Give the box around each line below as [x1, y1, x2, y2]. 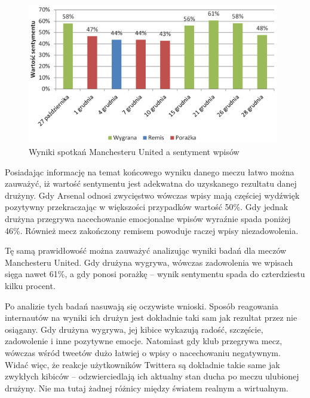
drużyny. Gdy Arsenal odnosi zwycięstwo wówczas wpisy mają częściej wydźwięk [5, 189, 300, 201]
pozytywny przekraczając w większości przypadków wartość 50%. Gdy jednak [5, 200, 288, 213]
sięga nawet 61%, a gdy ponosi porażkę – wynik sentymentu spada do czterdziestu [5, 268, 305, 280]
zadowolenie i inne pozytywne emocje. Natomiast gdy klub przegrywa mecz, [5, 335, 283, 347]
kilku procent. [5, 279, 56, 291]
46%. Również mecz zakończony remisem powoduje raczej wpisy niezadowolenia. [5, 224, 299, 236]
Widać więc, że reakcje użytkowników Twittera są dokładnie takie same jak [5, 358, 280, 370]
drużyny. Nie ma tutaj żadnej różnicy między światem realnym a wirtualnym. [5, 381, 288, 394]
